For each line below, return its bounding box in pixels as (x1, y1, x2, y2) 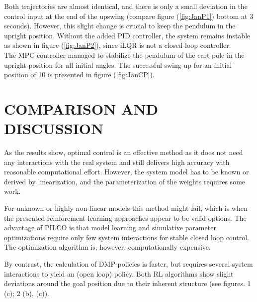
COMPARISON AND (4, 98, 159, 119)
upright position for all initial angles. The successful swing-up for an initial (4, 59, 232, 70)
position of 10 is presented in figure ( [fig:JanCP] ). (4, 69, 155, 80)
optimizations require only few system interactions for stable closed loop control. (4, 232, 249, 242)
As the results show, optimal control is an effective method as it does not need (4, 147, 243, 157)
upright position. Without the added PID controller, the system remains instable (4, 30, 251, 40)
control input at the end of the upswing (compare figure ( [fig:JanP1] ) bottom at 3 (4, 10, 254, 21)
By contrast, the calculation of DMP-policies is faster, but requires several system (4, 259, 253, 269)
